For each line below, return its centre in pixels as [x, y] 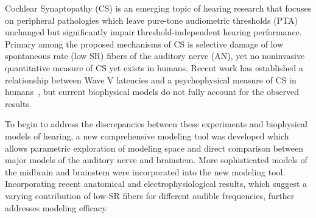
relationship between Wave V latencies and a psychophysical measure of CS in [151, 79]
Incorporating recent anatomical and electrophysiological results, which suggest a [156, 184]
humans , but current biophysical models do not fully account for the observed [152, 92]
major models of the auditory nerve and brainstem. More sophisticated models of [156, 160]
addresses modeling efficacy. [57, 207]
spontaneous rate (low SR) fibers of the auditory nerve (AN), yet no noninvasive [155, 56]
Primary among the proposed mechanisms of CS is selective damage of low [144, 44]
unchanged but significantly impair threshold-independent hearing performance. [153, 32]
